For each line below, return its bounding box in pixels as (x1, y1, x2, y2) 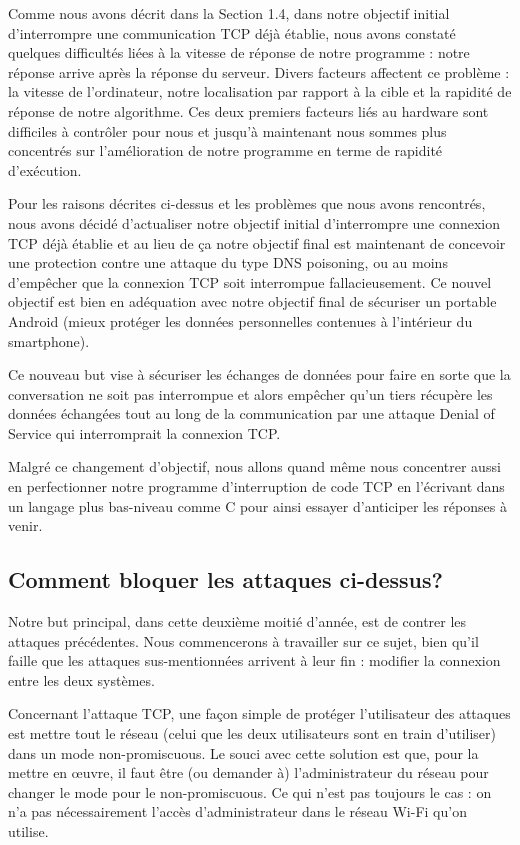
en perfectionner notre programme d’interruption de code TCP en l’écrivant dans (8, 476, 505, 497)
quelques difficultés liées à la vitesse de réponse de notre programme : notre (8, 42, 470, 63)
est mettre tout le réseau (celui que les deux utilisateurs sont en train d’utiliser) (8, 723, 496, 744)
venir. (8, 515, 43, 536)
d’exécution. (8, 159, 82, 180)
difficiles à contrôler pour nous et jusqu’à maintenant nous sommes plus (8, 120, 447, 141)
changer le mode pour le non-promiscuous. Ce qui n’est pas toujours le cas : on (8, 781, 492, 802)
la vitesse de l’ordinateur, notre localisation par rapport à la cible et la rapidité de (8, 81, 512, 102)
